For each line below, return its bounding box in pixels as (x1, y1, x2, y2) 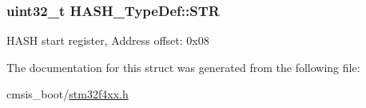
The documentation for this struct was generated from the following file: (6, 58, 360, 75)
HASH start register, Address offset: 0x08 (6, 32, 209, 49)
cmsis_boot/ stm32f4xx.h (6, 86, 129, 102)
